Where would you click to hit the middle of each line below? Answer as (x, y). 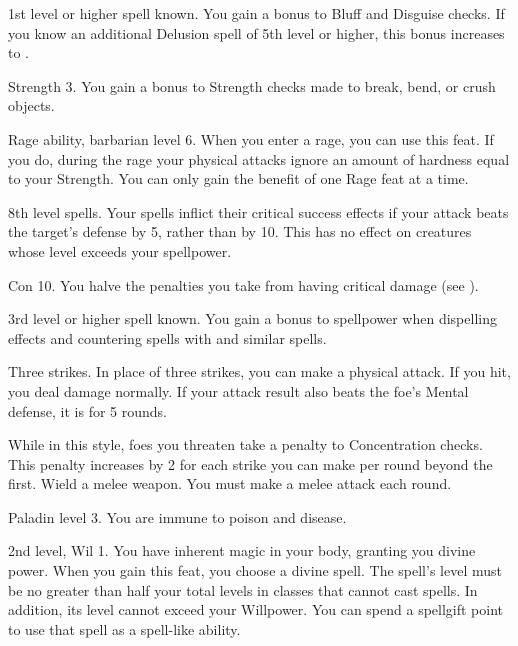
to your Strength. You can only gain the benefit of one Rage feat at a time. (238, 178)
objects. (31, 105)
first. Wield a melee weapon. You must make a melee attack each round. (230, 483)
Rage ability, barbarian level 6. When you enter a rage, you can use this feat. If (251, 138)
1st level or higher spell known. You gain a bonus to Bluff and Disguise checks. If (256, 13)
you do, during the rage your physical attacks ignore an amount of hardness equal (259, 158)
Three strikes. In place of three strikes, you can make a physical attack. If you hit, (259, 371)
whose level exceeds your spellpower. (120, 250)
